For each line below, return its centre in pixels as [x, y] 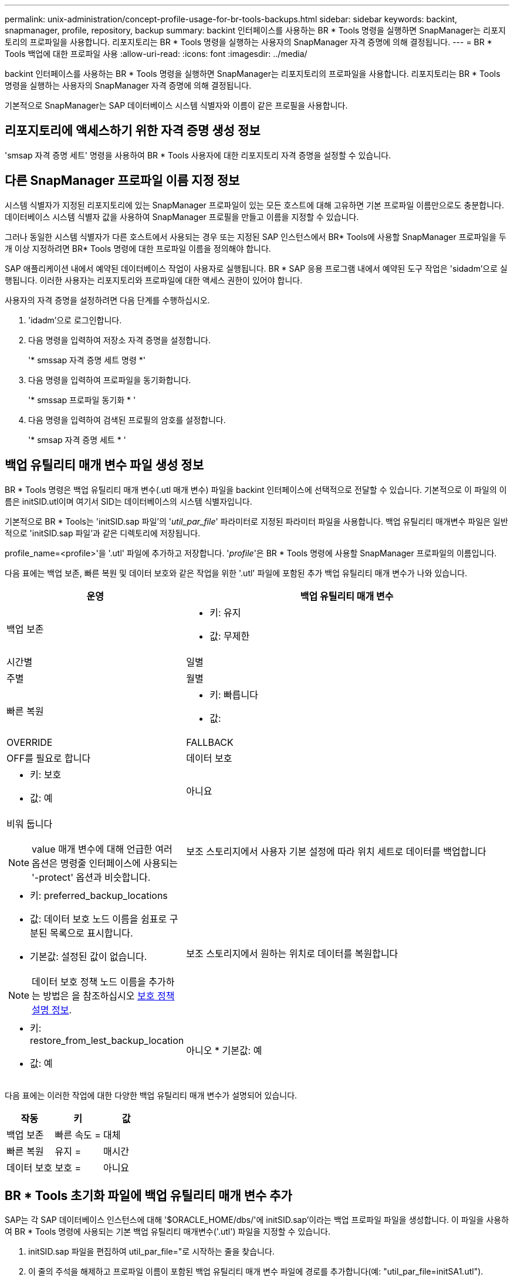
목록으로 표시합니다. [91, 933]
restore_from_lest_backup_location [107, 1040]
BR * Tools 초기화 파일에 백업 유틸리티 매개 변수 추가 [148, 1195]
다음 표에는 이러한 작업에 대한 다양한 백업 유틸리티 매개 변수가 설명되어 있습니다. [151, 1095]
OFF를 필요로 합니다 [49, 758]
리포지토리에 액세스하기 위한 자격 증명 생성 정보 [133, 131]
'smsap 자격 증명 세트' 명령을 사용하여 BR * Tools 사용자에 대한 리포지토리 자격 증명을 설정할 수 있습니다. [198, 155]
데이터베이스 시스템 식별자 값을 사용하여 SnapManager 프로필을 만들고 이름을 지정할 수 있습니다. [182, 217]
